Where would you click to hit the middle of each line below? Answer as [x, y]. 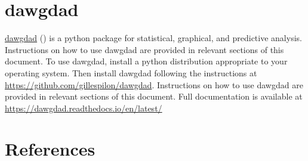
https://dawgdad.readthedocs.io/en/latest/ [84, 108]
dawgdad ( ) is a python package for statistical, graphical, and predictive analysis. [153, 38]
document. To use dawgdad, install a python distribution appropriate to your [146, 61]
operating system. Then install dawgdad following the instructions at [131, 72]
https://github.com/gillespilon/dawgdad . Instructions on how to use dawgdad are [154, 84]
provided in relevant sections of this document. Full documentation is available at [154, 96]
